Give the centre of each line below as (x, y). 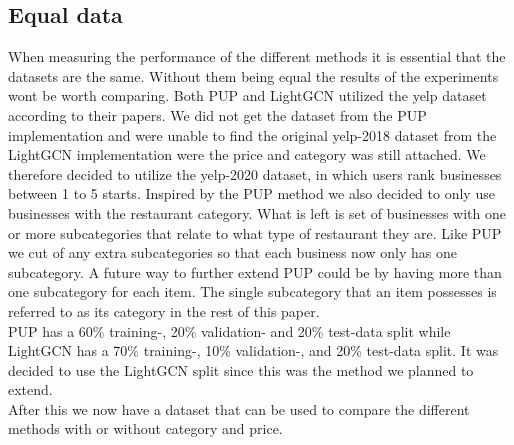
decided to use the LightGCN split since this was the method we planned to (241, 369)
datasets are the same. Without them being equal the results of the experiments (253, 75)
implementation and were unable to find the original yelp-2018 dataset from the (252, 134)
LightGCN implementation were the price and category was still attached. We (247, 154)
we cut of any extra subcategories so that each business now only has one (232, 252)
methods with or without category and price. (145, 428)
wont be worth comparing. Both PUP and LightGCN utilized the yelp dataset (247, 95)
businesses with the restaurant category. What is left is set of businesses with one (257, 212)
